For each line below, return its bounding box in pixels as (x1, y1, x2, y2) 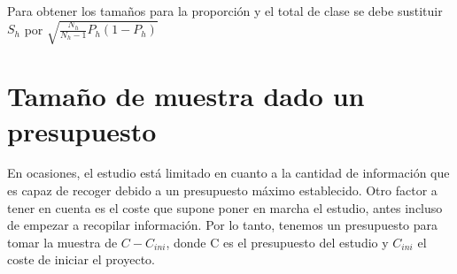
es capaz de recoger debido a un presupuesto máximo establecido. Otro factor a (7, 181, 438, 200)
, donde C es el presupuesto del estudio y (166, 232, 389, 251)
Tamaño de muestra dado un (7, 78, 365, 114)
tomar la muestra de (7, 232, 118, 251)
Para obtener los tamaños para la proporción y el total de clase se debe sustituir (7, 2, 443, 19)
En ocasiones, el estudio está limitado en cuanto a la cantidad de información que (7, 164, 450, 182)
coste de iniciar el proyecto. (7, 250, 155, 269)
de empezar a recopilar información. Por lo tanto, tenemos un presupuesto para (7, 216, 438, 234)
